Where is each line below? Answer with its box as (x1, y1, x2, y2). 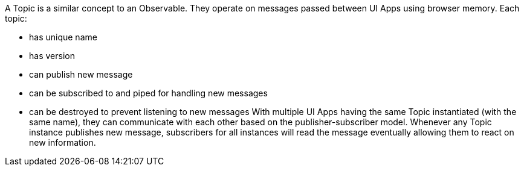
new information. (29, 137, 96, 148)
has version (29, 51, 75, 61)
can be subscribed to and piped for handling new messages (29, 88, 268, 98)
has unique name (29, 32, 97, 42)
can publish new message (29, 69, 133, 79)
